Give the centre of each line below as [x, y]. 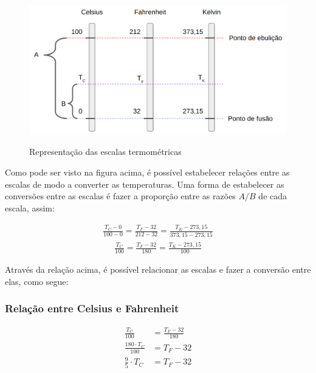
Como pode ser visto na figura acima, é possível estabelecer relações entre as [147, 172]
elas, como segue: [37, 281]
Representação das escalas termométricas [105, 152]
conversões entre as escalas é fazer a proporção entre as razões [120, 196]
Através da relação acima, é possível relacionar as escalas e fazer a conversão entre [158, 269]
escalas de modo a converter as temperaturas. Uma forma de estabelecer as [145, 184]
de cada [273, 196]
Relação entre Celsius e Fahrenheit [92, 308]
